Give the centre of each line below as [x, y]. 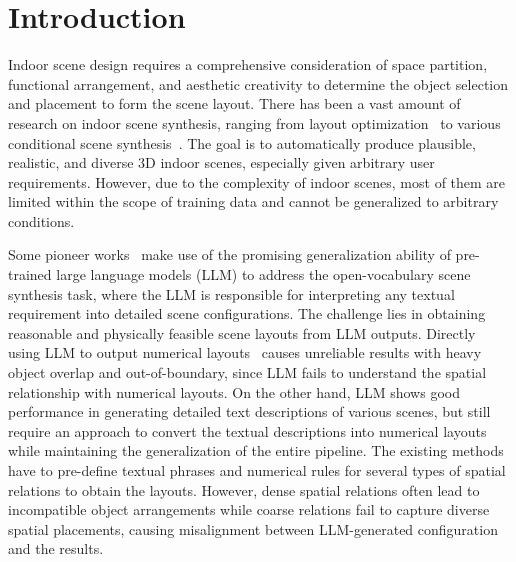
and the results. [56, 548]
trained [30, 274]
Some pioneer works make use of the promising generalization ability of [229, 254]
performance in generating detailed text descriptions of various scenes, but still [249, 411]
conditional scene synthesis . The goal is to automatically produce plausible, [242, 142]
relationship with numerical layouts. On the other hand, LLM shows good [234, 391]
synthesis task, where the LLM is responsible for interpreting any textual [231, 293]
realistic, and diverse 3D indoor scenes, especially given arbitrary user [221, 162]
